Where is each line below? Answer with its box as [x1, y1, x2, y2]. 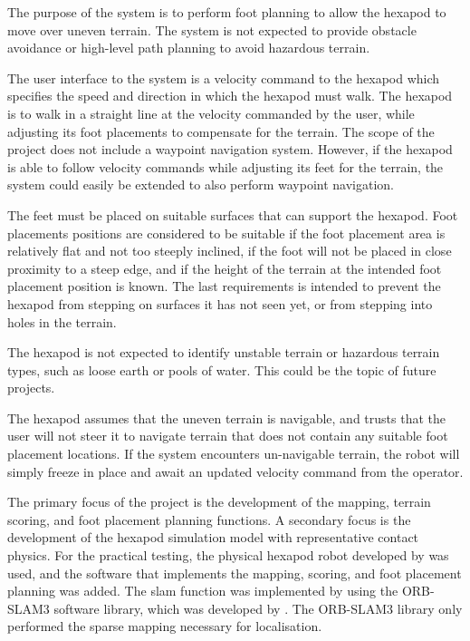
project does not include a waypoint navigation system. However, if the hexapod [7, 140, 453, 159]
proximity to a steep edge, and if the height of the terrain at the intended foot [7, 258, 442, 277]
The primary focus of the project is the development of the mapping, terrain [7, 492, 431, 511]
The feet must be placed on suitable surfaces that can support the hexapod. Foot [7, 205, 458, 224]
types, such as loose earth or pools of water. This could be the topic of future [7, 360, 436, 379]
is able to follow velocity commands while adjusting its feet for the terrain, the [7, 157, 444, 176]
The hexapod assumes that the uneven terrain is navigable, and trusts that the [7, 408, 446, 427]
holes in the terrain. [7, 312, 117, 331]
